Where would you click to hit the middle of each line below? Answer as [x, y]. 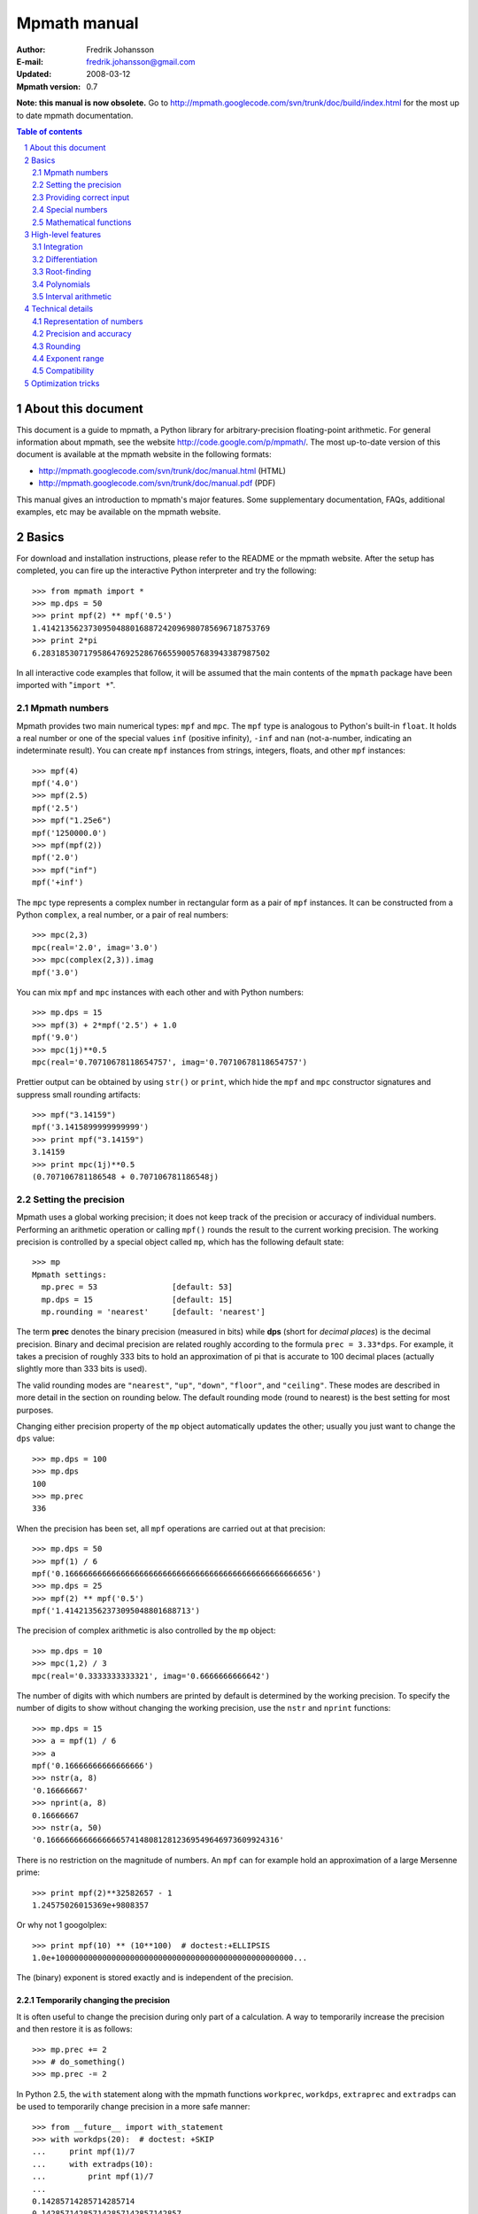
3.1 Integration [58, 247]
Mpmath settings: [69, 1274]
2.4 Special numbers [70, 210]
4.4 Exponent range [68, 358]
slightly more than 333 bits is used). [82, 1369]
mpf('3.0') [56, 972]
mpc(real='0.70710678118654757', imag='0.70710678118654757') [170, 1062]
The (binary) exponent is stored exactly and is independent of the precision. [155, 1978]
